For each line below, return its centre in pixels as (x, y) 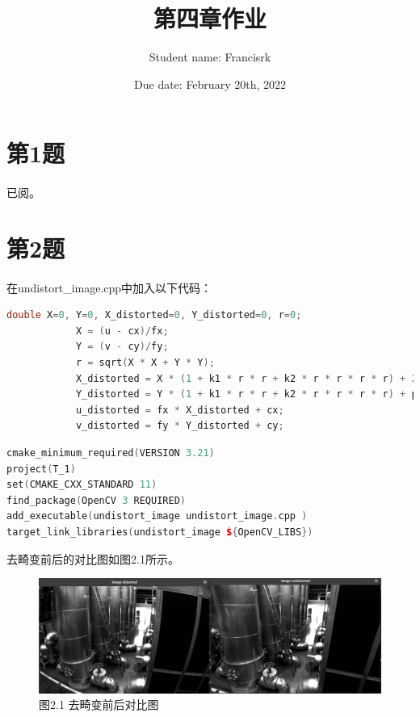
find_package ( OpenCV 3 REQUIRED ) (96, 500)
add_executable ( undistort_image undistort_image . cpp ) (157, 516)
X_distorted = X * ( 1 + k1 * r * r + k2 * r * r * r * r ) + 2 (246, 378)
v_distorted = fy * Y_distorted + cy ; (180, 426)
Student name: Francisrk (210, 57)
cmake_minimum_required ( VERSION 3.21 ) (111, 453)
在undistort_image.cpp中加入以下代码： (109, 287)
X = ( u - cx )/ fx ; (122, 331)
